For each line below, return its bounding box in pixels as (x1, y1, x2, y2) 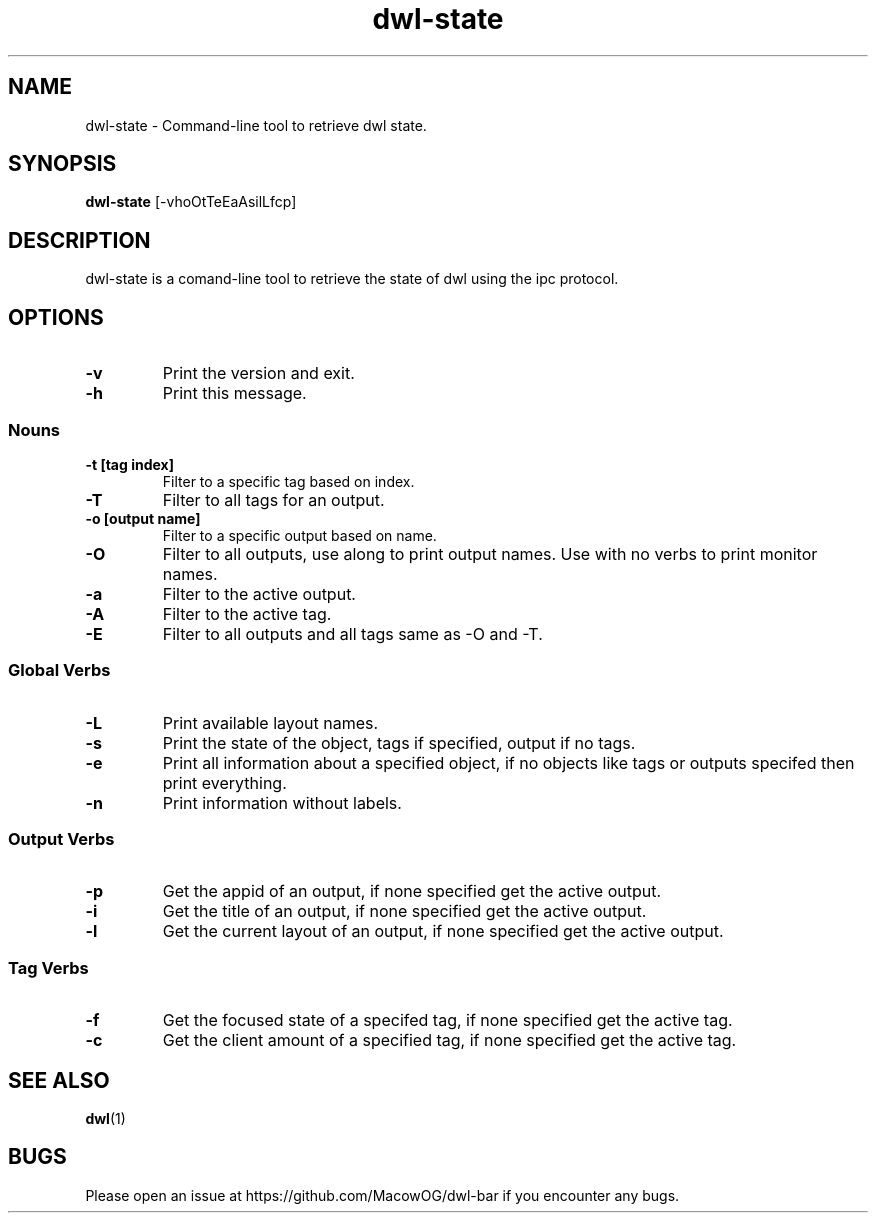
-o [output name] (85, 509, 201, 527)
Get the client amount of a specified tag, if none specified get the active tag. (162, 1030, 737, 1051)
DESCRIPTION (8, 227, 151, 253)
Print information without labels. (162, 792, 402, 813)
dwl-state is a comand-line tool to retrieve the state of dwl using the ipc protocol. (85, 270, 619, 288)
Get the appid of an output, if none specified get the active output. (162, 881, 662, 902)
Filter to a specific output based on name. (162, 526, 437, 544)
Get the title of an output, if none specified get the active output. (162, 901, 647, 922)
